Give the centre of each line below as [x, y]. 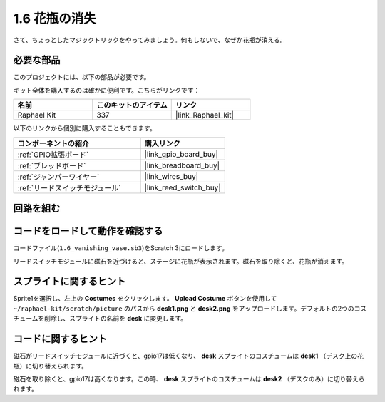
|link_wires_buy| [171, 176]
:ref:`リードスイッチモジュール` [69, 187]
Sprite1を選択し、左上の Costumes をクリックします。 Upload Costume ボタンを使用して [145, 299]
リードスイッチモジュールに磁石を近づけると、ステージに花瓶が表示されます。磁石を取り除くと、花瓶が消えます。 [181, 261]
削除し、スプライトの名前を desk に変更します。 [115, 319]
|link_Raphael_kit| [205, 115]
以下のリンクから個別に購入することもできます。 [85, 128]
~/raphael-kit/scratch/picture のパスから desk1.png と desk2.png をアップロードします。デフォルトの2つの [184, 308]
